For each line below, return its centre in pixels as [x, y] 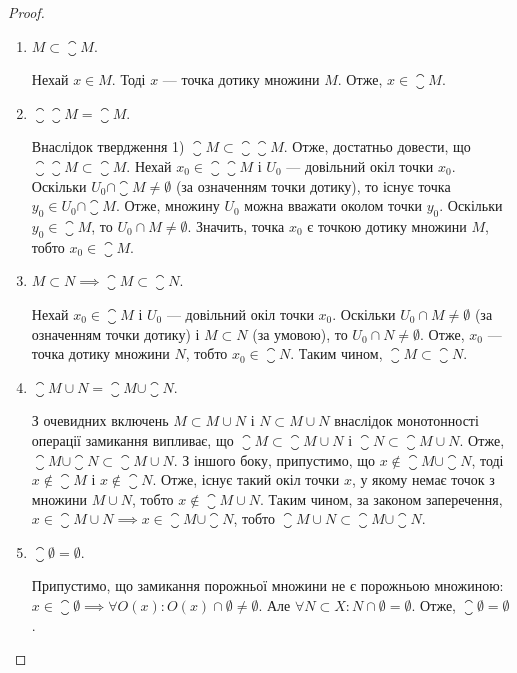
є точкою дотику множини [387, 225]
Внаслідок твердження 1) [108, 146]
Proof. [26, 12]
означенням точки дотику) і [115, 333]
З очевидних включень [100, 420]
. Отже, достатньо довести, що [377, 146]
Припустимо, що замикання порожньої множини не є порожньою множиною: [267, 585]
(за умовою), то [300, 333]
